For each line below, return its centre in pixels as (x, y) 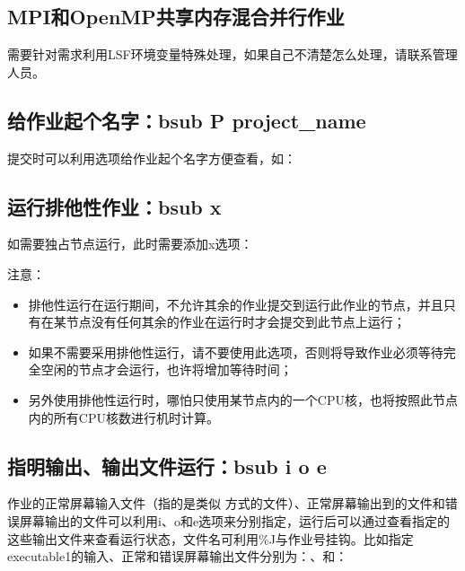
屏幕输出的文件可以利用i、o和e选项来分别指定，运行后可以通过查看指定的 (235, 520)
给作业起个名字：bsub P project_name (187, 120)
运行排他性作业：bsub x (114, 206)
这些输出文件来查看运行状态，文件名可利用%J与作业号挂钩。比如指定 (211, 538)
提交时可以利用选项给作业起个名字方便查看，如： (152, 158)
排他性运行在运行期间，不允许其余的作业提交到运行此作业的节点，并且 (236, 304)
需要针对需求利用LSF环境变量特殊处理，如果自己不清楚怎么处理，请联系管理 (232, 54)
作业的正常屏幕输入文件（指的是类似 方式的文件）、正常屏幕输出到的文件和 (226, 503)
